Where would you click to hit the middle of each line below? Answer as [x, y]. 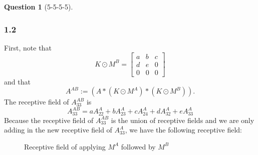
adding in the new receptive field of [58, 130]
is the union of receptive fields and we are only [183, 120]
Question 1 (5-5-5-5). [39, 6]
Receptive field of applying [65, 146]
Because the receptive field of [49, 120]
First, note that [28, 47]
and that [17, 81]
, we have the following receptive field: [183, 130]
